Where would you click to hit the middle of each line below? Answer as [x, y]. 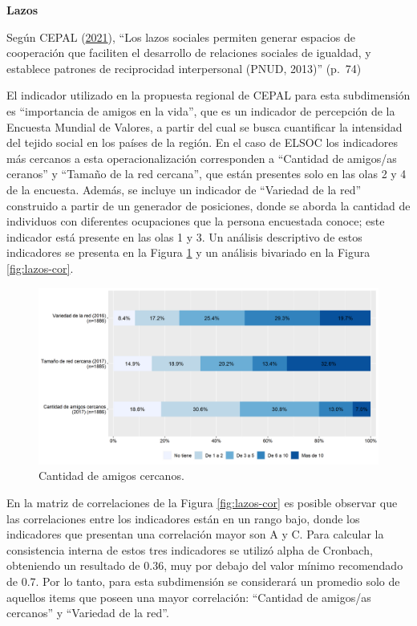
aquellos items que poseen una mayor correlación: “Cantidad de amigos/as [189, 597]
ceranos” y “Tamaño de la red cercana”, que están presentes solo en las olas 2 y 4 [206, 174]
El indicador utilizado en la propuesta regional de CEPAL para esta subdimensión [208, 95]
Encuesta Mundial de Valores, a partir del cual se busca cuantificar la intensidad [204, 126]
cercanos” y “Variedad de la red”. [88, 613]
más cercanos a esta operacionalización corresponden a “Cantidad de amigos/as [202, 158]
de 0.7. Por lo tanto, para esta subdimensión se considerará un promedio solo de [203, 581]
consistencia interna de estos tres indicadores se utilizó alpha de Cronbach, [190, 549]
